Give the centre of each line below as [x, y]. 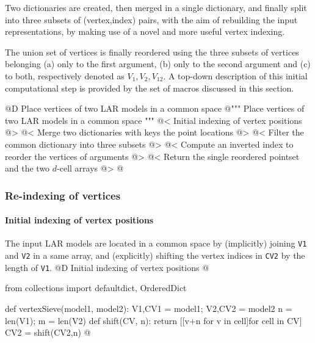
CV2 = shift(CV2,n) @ [48, 332]
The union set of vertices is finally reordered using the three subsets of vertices [152, 52]
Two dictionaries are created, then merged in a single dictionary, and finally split [156, 7]
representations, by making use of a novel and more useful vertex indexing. [145, 31]
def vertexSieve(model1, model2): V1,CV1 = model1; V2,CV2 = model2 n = [149, 308]
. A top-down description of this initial [235, 75]
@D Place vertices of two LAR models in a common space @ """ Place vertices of [155, 108]
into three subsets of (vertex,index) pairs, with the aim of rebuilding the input [151, 19]
